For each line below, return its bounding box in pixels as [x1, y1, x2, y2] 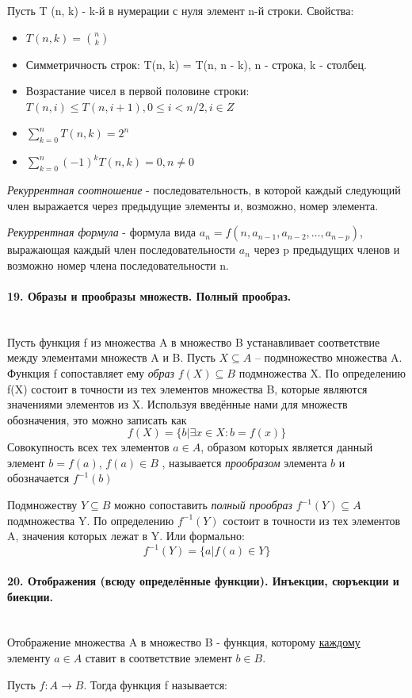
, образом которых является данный [200, 439, 373, 455]
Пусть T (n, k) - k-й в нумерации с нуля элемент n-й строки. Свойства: [7, 2, 354, 18]
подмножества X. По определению [238, 364, 406, 381]
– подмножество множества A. [254, 349, 402, 366]
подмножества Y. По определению [7, 512, 174, 528]
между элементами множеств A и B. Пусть [7, 349, 216, 366]
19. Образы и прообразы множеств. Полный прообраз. [7, 287, 292, 304]
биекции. [7, 588, 54, 604]
